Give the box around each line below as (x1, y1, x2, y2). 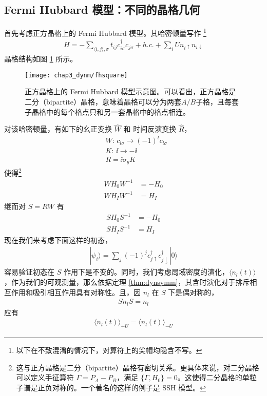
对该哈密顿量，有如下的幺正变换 (4, 123, 112, 134)
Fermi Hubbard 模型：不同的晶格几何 (4, 2, 200, 17)
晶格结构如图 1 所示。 (4, 53, 78, 64)
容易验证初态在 (4, 266, 54, 277)
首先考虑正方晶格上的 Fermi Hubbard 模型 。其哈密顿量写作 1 (4, 26, 206, 38)
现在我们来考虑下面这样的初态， (4, 234, 112, 245)
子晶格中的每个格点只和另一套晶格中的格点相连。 (25, 106, 190, 117)
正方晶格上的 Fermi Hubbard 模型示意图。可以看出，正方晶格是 (25, 86, 236, 97)
